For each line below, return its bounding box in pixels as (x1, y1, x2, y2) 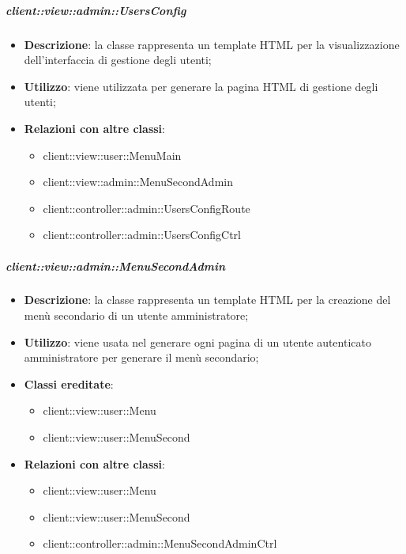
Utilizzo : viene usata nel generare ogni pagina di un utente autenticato (24, 333, 371, 350)
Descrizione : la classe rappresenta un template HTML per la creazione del (24, 291, 391, 308)
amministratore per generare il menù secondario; (24, 349, 259, 366)
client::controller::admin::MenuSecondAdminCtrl (43, 535, 277, 552)
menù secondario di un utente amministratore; (24, 307, 249, 324)
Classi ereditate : (24, 375, 114, 392)
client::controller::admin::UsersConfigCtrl (43, 226, 241, 243)
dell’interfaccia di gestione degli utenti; (24, 51, 212, 68)
